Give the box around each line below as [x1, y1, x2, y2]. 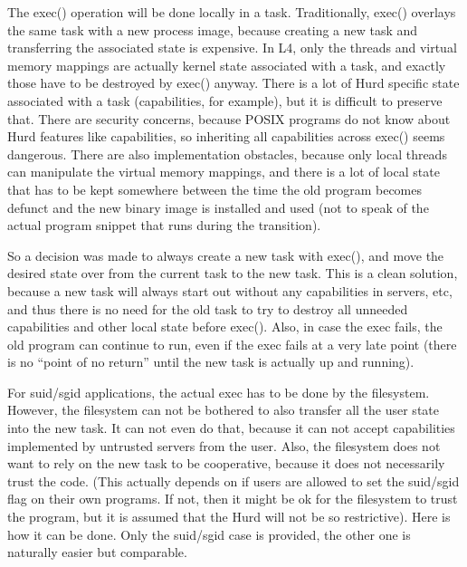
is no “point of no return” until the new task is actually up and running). [7, 352, 415, 371]
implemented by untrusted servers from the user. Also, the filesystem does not [7, 436, 441, 455]
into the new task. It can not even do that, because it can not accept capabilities [7, 418, 455, 437]
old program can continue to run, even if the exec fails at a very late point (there [7, 334, 457, 353]
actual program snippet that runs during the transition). [7, 216, 321, 235]
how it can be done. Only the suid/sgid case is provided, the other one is [7, 524, 411, 543]
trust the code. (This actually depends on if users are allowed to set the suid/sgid [7, 471, 460, 490]
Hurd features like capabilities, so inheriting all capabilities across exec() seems [7, 127, 445, 146]
